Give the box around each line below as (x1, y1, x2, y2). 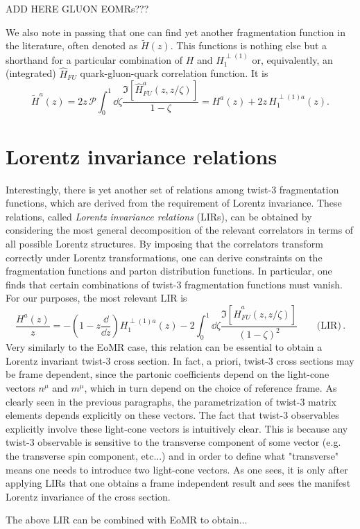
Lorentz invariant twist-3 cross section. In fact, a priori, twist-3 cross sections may (6, 353, 354, 367)
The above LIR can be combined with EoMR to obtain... (6, 512, 248, 527)
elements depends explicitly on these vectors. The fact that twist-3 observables (6, 408, 339, 422)
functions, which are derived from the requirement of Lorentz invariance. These (6, 196, 342, 210)
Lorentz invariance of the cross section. (6, 489, 171, 503)
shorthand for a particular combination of (6, 52, 183, 67)
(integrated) (6, 66, 56, 80)
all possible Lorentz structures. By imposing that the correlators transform (6, 236, 323, 250)
